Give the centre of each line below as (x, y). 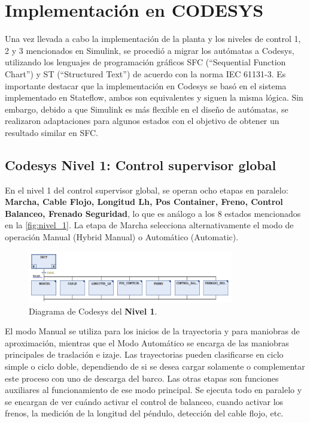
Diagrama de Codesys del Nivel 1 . (93, 311)
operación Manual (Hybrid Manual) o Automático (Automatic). (122, 237)
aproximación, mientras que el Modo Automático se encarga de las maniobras (147, 342)
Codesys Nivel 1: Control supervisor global (141, 164)
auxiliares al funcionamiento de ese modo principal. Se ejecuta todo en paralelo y (154, 390)
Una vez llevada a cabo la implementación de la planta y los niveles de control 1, (153, 39)
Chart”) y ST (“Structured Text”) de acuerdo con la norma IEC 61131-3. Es (145, 73)
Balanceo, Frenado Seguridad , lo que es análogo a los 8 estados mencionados (153, 213)
